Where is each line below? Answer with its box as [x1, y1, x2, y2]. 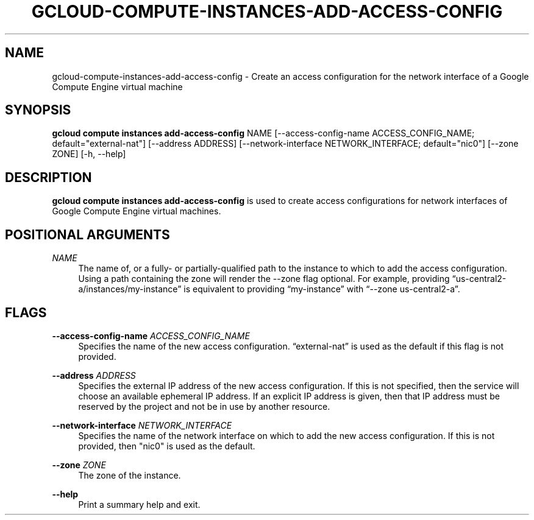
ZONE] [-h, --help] [52, 149, 126, 160]
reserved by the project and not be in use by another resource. [78, 401, 330, 412]
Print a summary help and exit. [78, 499, 201, 510]
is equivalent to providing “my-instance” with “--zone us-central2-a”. [183, 284, 460, 295]
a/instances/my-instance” [78, 284, 182, 295]
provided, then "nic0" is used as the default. [78, 440, 255, 451]
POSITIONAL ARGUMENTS [5, 227, 170, 242]
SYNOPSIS [5, 102, 71, 118]
